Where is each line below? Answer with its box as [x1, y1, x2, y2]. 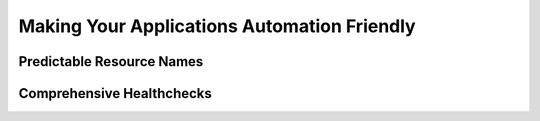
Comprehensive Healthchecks [18, 85, 212, 102]
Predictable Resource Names [18, 53, 204, 70]
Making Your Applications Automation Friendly [18, 15, 416, 37]
